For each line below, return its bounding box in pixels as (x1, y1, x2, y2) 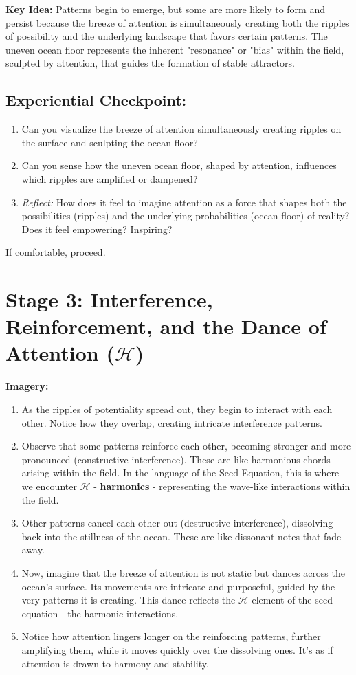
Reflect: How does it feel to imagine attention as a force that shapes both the (21, 195, 347, 209)
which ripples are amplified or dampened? (21, 171, 198, 186)
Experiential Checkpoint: (5, 89, 187, 111)
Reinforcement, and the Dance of (5, 312, 326, 340)
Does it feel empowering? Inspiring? (21, 221, 173, 236)
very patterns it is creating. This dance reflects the (21, 593, 236, 607)
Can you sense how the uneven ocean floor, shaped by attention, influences (21, 158, 337, 173)
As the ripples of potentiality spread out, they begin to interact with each (21, 402, 333, 417)
